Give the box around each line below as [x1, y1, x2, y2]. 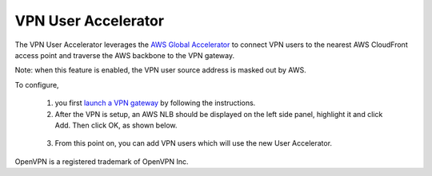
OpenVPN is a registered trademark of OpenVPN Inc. [14, 156, 189, 166]
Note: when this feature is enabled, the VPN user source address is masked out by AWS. [14, 65, 307, 75]
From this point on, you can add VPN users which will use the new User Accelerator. [54, 139, 332, 148]
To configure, [14, 80, 59, 89]
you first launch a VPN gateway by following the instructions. [54, 98, 256, 108]
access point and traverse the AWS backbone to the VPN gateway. [14, 50, 235, 60]
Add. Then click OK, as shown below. [54, 120, 178, 130]
